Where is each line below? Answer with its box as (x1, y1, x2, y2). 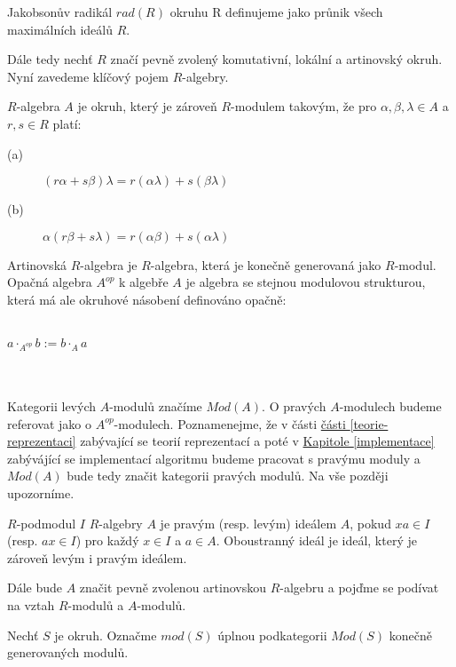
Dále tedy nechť (7, 50, 93, 68)
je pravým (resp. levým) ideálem (160, 513, 337, 532)
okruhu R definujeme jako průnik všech (169, 3, 383, 20)
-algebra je (80, 255, 138, 274)
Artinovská (7, 255, 67, 274)
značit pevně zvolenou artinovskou (79, 578, 266, 597)
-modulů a (67, 596, 124, 614)
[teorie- (350, 414, 389, 433)
